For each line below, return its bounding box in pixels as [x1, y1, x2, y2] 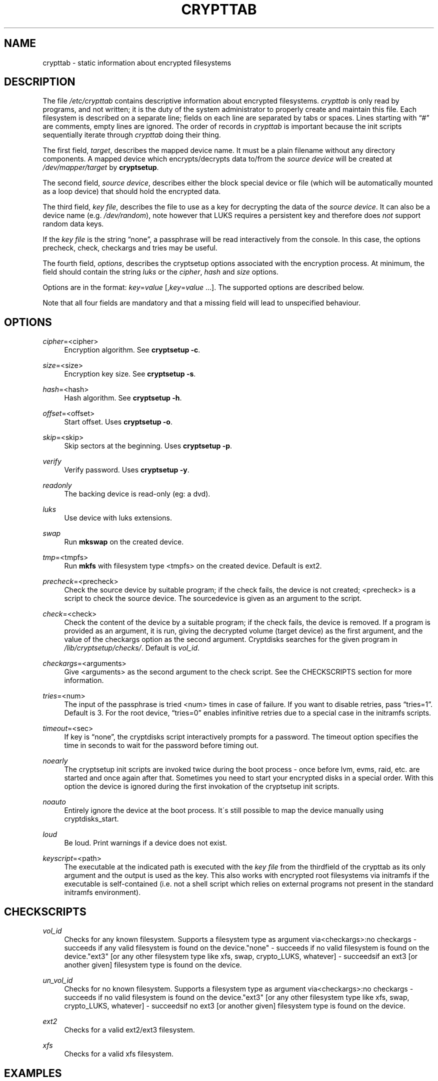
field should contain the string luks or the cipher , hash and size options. [42, 267, 278, 276]
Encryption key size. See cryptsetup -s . [64, 369, 196, 378]
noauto [42, 797, 66, 806]
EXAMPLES [4, 1066, 62, 1079]
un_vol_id [42, 976, 73, 985]
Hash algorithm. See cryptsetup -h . [64, 393, 182, 402]
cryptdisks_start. [64, 814, 119, 823]
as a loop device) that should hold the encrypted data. [42, 187, 221, 196]
